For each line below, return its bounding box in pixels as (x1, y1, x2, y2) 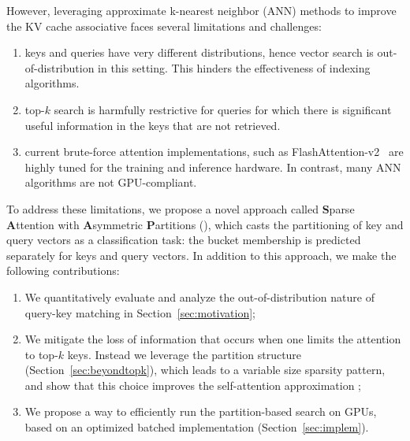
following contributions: (6, 262, 120, 279)
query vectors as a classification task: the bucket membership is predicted (6, 232, 361, 248)
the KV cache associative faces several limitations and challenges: (6, 17, 322, 34)
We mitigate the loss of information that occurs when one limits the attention (24, 331, 401, 347)
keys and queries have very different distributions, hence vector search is (24, 44, 374, 61)
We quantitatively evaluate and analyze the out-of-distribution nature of (24, 288, 375, 305)
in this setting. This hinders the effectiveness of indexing (98, 59, 371, 76)
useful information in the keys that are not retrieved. (24, 117, 281, 133)
